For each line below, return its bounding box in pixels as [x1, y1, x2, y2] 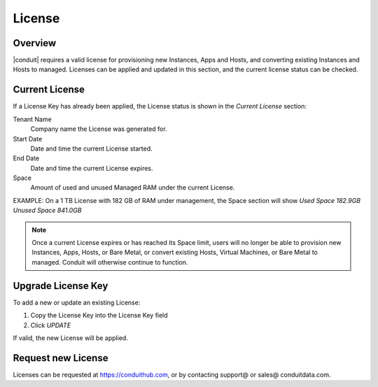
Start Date [13, 134, 43, 143]
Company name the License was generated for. [30, 125, 167, 133]
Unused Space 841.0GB [13, 206, 82, 215]
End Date [13, 154, 40, 162]
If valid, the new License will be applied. [13, 333, 129, 342]
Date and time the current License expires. [30, 164, 153, 172]
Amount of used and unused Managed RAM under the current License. [30, 183, 235, 192]
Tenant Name [13, 115, 52, 123]
